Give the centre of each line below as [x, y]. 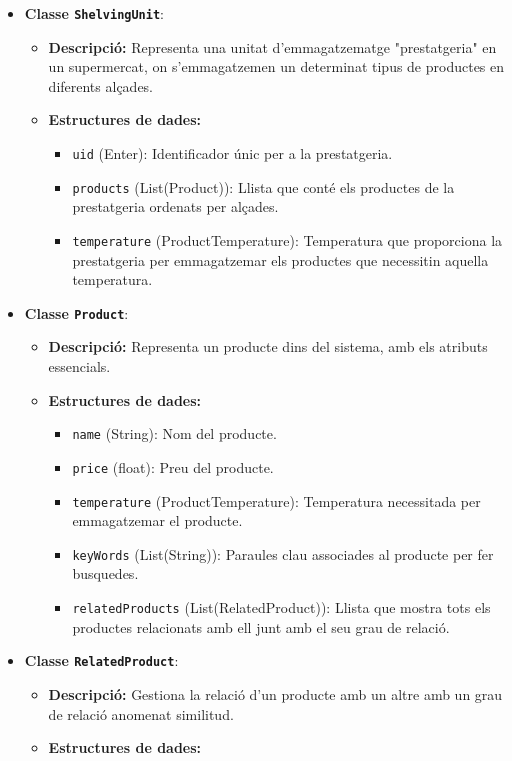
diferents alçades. [101, 85]
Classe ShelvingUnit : [94, 13]
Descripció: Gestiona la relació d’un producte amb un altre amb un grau [275, 693]
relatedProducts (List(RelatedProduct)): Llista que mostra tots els [281, 607]
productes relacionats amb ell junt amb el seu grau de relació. [261, 626]
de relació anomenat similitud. [141, 713]
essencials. [79, 366]
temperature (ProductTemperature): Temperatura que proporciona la [287, 239]
